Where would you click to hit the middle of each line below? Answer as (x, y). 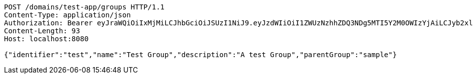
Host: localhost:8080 (46, 39)
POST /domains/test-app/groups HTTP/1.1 (84, 7)
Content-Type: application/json (67, 15)
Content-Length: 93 (42, 31)
